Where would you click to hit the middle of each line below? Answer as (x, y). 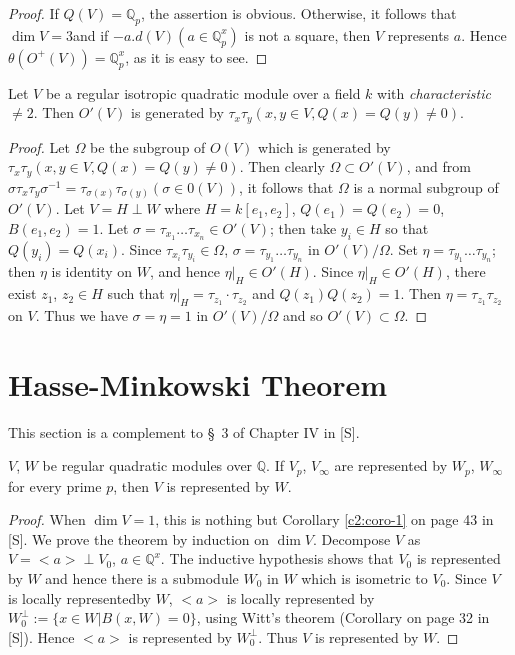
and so (302, 314)
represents (418, 34)
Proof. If (33, 13)
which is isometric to (364, 578)
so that (407, 228)
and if (90, 34)
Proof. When (47, 519)
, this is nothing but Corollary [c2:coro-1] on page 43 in (324, 519)
